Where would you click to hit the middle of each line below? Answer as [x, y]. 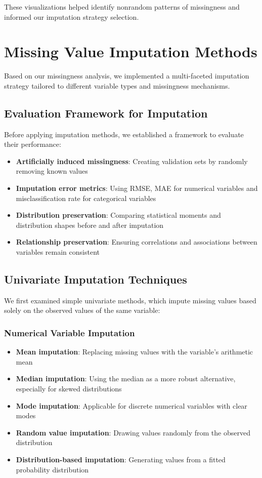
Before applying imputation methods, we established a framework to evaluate [124, 134]
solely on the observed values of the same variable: [82, 310]
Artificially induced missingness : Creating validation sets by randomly [132, 161]
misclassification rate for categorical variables [86, 198]
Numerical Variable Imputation [70, 332]
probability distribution [52, 469]
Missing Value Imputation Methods [131, 51]
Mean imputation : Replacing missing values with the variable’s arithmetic [135, 352]
